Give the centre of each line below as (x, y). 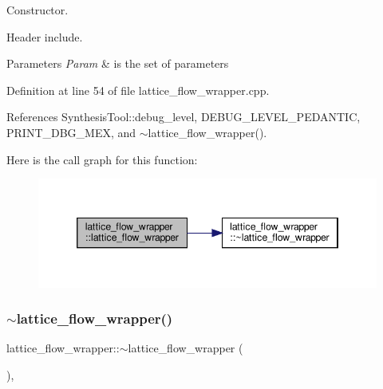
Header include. (45, 36)
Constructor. (38, 10)
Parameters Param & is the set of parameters (118, 63)
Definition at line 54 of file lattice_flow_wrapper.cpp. (138, 90)
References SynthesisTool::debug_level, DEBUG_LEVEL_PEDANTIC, (184, 117)
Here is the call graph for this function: (102, 159)
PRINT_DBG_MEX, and (71, 132)
